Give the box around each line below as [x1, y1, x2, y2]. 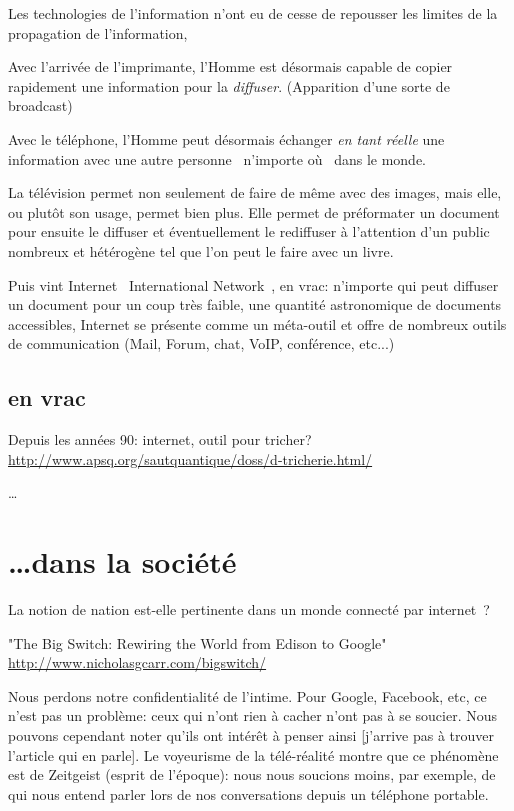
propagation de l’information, [8, 22, 188, 43]
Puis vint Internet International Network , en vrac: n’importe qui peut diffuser [8, 274, 499, 295]
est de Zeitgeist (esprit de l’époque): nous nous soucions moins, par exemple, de [8, 764, 496, 785]
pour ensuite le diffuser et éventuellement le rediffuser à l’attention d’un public [8, 221, 490, 242]
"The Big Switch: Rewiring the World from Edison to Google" [8, 632, 387, 653]
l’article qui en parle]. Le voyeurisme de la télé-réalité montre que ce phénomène [8, 744, 499, 765]
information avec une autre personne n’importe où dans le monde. [8, 148, 426, 169]
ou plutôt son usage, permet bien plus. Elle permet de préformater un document [8, 201, 500, 222]
